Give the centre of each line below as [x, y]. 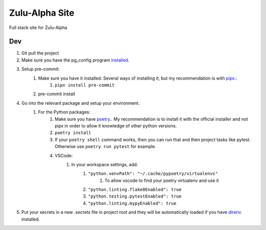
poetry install [73, 133]
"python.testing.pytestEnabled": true [135, 196]
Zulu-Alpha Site [42, 13]
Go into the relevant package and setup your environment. [81, 103]
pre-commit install [57, 94]
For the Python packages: [64, 112]
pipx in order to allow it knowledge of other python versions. [116, 126]
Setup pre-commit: [41, 69]
